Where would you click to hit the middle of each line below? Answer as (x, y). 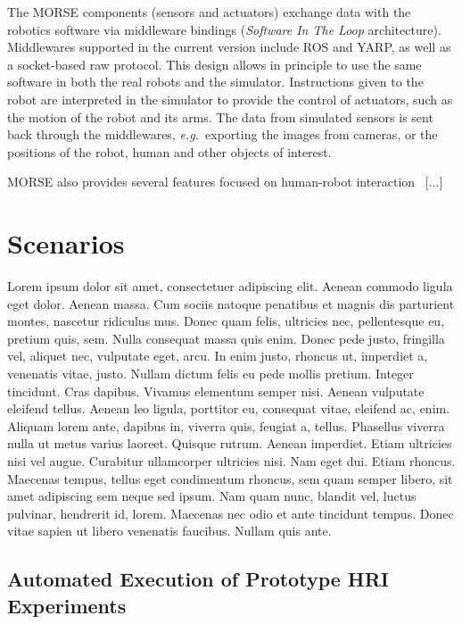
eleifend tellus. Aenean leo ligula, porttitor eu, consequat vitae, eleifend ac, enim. (229, 408)
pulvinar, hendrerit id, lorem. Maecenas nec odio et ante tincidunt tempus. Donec (231, 513)
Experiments (67, 605)
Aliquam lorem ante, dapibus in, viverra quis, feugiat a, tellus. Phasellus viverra (226, 425)
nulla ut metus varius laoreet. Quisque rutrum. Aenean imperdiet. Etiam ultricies (230, 443)
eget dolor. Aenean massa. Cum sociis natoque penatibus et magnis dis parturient (231, 303)
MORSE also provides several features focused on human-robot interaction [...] (225, 182)
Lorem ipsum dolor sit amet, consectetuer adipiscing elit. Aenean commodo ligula (230, 286)
